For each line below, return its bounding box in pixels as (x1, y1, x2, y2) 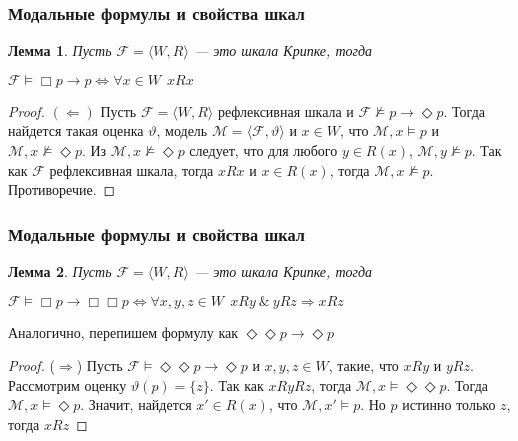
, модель (156, 120, 208, 141)
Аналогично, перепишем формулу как (8, 321, 239, 342)
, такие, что (328, 355, 399, 376)
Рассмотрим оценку (8, 374, 127, 395)
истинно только (402, 394, 496, 415)
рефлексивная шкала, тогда (49, 159, 214, 180)
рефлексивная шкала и (217, 100, 354, 121)
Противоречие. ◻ (8, 179, 116, 200)
